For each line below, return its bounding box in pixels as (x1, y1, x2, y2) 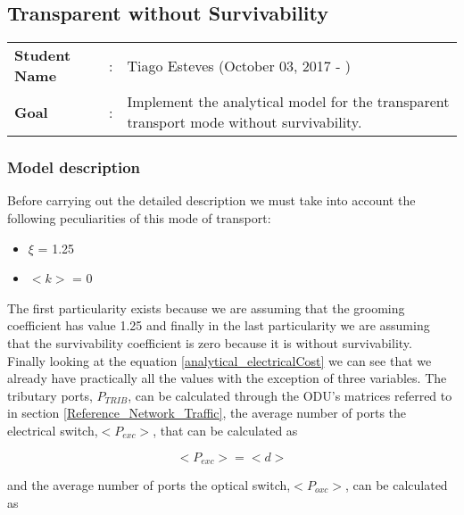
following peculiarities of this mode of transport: (7, 209, 271, 228)
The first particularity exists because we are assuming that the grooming (7, 298, 405, 317)
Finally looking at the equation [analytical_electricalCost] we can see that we (7, 351, 432, 370)
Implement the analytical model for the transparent (127, 91, 450, 112)
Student (14, 45, 71, 66)
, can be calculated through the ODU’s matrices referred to (128, 386, 452, 404)
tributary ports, (7, 386, 93, 404)
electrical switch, (7, 420, 98, 439)
